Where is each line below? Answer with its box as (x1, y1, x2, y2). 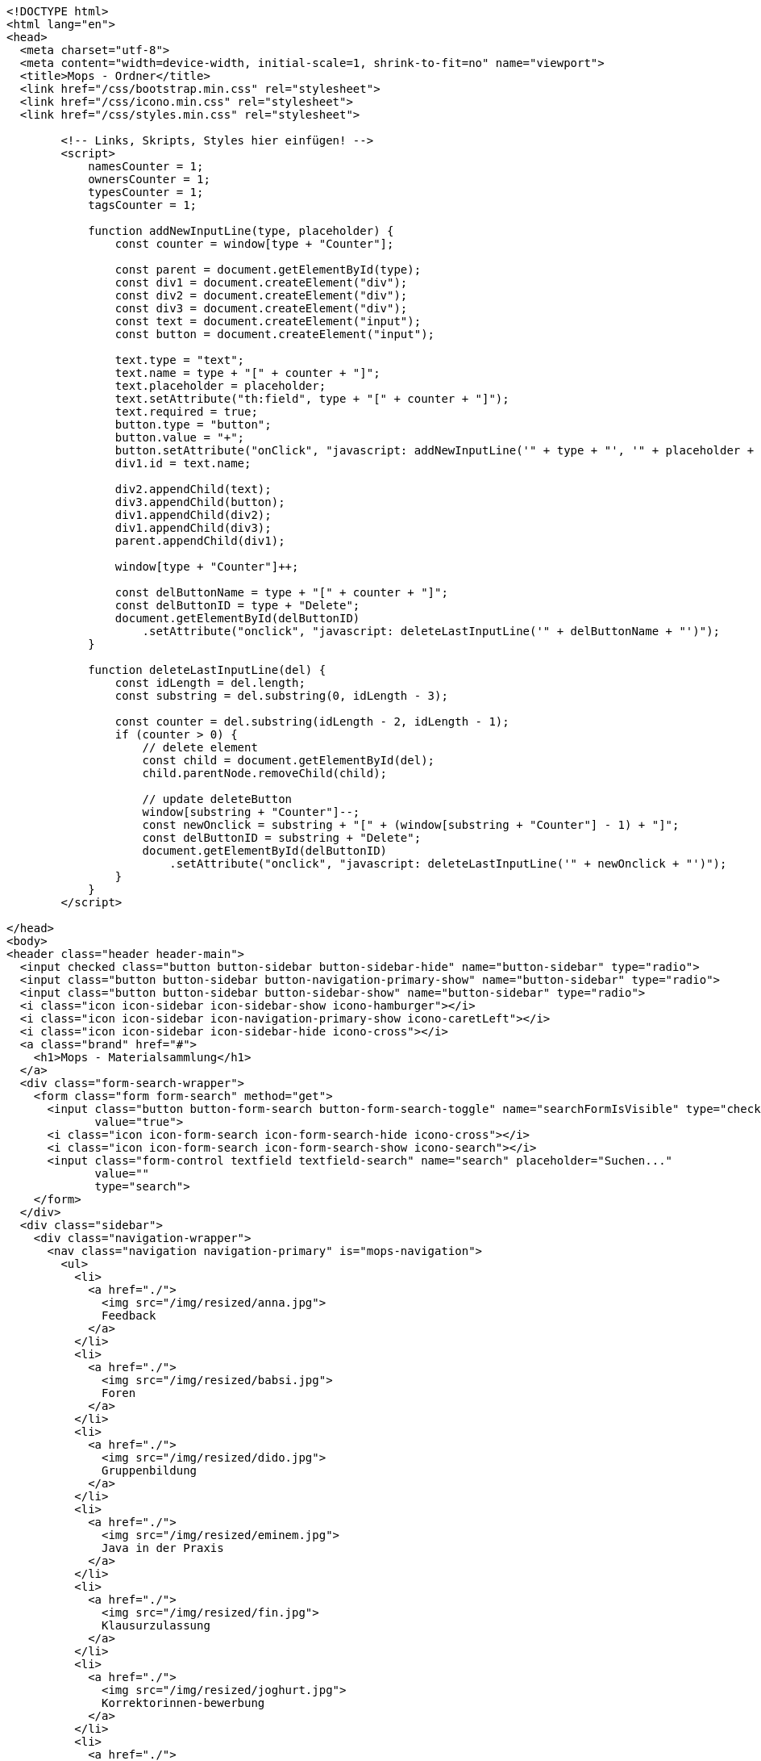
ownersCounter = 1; (88, 173, 210, 186)
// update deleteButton (142, 793, 293, 805)
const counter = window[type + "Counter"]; (114, 237, 394, 250)
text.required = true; (114, 405, 258, 418)
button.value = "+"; (114, 431, 245, 444)
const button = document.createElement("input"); (114, 328, 435, 341)
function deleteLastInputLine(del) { (88, 663, 326, 676)
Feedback (102, 1309, 156, 1322)
